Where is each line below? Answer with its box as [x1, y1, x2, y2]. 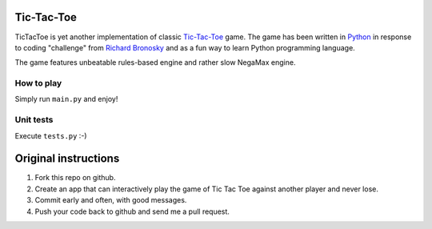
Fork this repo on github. [34, 173, 116, 183]
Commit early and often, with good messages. [34, 195, 187, 205]
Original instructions [14, 152, 120, 166]
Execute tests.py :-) [14, 131, 87, 140]
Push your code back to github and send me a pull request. [34, 207, 230, 216]
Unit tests [14, 114, 54, 126]
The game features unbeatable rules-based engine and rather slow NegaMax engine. [14, 58, 296, 67]
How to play [14, 78, 62, 89]
